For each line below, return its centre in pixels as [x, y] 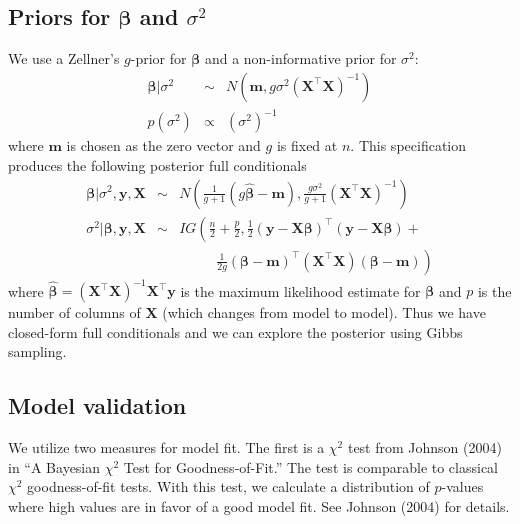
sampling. [37, 351]
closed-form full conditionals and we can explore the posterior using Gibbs [235, 331]
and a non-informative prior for [300, 58]
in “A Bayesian [54, 466]
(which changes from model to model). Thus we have [324, 312]
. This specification [408, 145]
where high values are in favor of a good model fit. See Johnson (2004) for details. [259, 505]
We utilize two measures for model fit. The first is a [166, 447]
